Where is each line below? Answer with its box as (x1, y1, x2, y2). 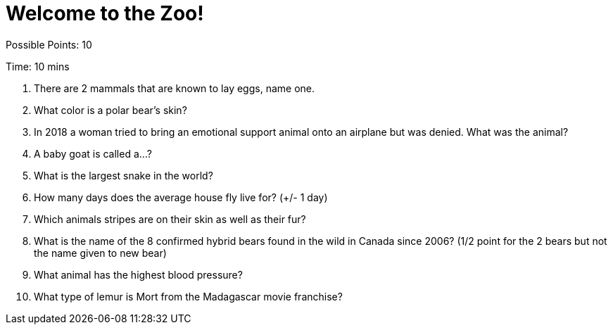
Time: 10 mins (6, 60, 70, 72)
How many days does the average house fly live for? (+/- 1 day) (34, 191, 328, 203)
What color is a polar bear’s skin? (34, 103, 187, 116)
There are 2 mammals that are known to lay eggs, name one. (34, 82, 315, 94)
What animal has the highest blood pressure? (34, 268, 243, 281)
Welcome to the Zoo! (6, 1, 204, 25)
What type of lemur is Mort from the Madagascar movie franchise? (34, 290, 343, 303)
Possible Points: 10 (6, 38, 92, 51)
